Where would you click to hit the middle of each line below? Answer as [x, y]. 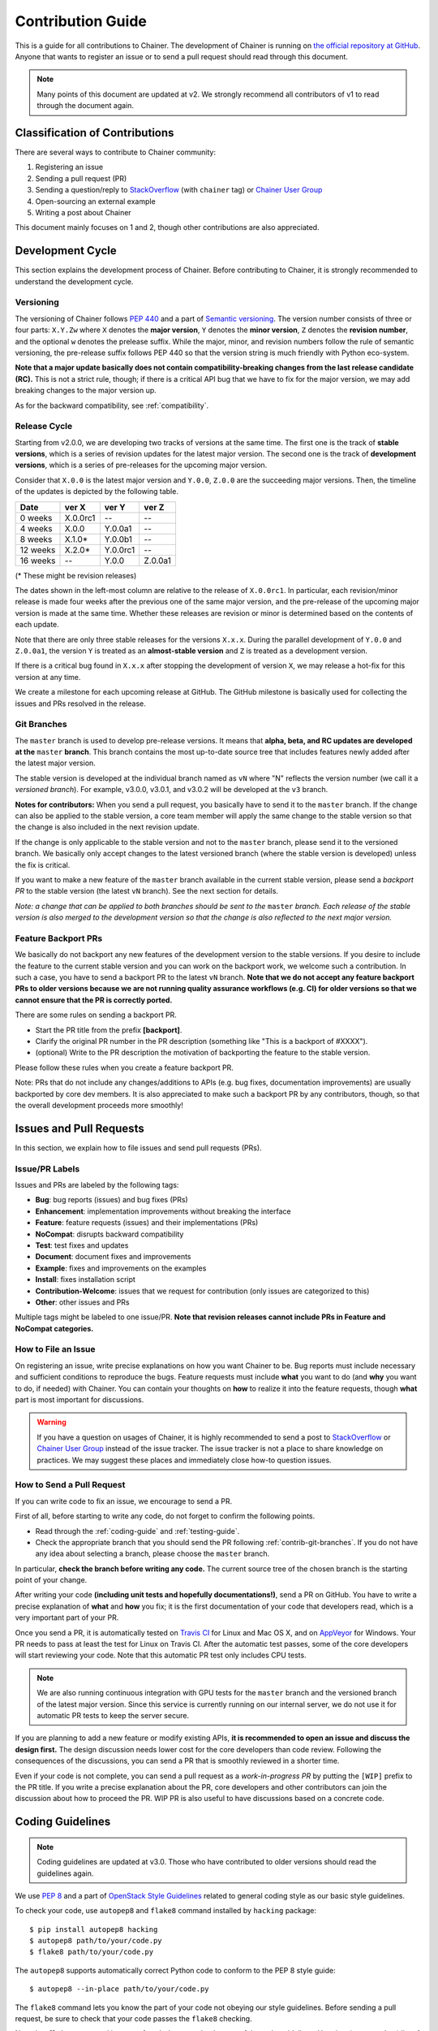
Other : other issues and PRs [82, 1302]
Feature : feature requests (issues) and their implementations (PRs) [147, 1223]
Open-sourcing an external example [95, 201]
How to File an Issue [56, 1349]
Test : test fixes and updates [82, 1245]
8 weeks [36, 539]
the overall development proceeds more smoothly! [99, 1105]
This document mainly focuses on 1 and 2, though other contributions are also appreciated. [167, 227]
